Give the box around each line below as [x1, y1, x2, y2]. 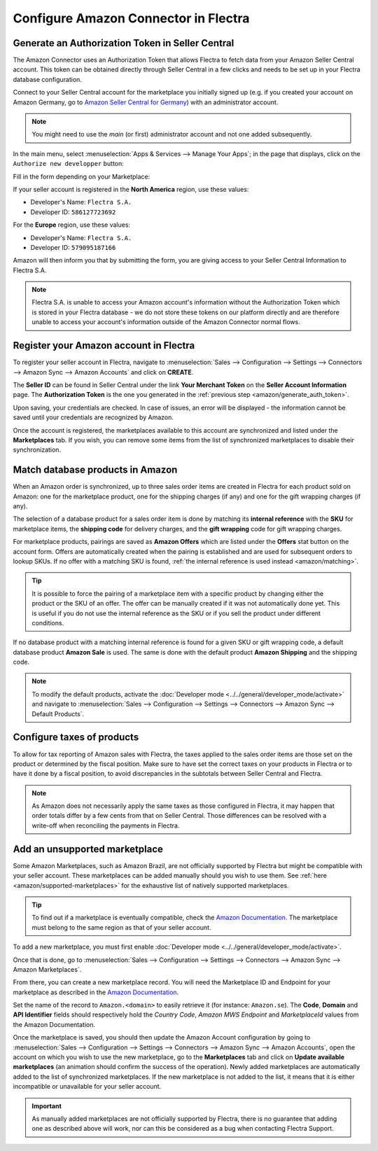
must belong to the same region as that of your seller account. [31, 923, 211, 931]
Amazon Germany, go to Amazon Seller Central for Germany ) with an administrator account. [13, 98, 279, 106]
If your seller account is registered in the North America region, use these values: [13, 185, 249, 193]
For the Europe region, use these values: [13, 221, 131, 229]
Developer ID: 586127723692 [30, 207, 116, 216]
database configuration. [13, 75, 82, 83]
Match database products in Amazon [13, 464, 178, 476]
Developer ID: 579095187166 [30, 243, 116, 251]
